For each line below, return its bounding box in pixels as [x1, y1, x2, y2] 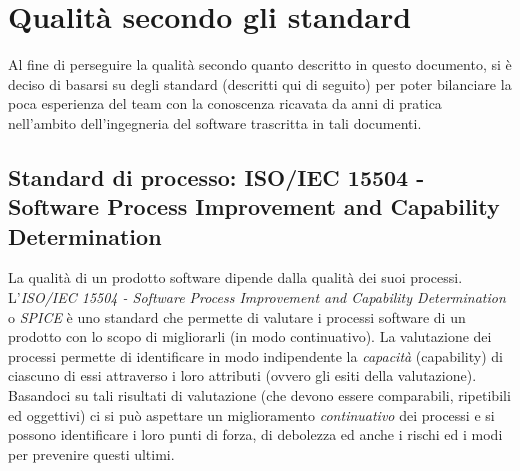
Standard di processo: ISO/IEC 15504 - [8, 161, 425, 192]
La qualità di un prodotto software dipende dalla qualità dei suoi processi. [8, 267, 463, 288]
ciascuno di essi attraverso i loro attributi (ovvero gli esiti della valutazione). [8, 365, 477, 386]
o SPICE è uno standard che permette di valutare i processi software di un [8, 306, 466, 327]
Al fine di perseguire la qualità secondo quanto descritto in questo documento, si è [8, 54, 512, 75]
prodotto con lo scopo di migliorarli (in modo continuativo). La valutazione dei [8, 326, 492, 347]
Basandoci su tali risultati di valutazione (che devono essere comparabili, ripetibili [8, 385, 511, 406]
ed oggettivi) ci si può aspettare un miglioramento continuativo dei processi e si [8, 404, 495, 425]
